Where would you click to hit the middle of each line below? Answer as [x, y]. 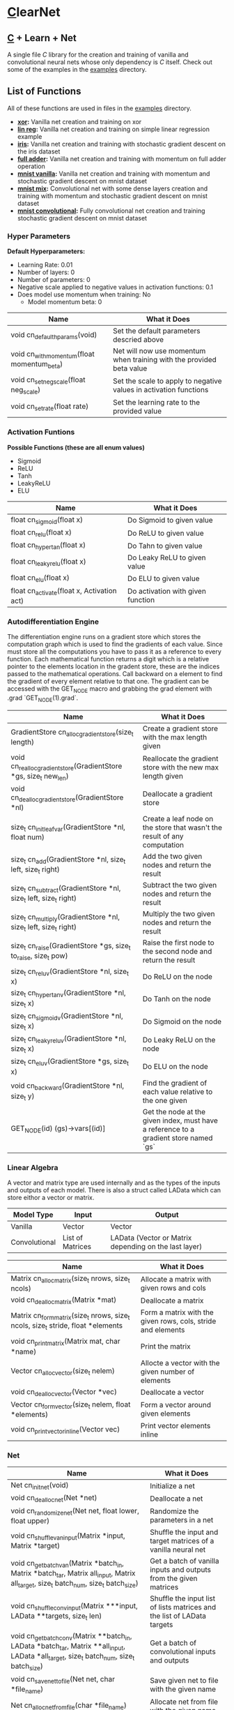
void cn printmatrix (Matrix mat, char [65, 1342]
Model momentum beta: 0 [65, 302]
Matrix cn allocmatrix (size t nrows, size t [70, 1279]
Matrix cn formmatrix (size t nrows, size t [70, 1317]
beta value [130, 368]
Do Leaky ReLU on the [179, 1040]
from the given [173, 1578]
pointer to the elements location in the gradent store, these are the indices [114, 666]
